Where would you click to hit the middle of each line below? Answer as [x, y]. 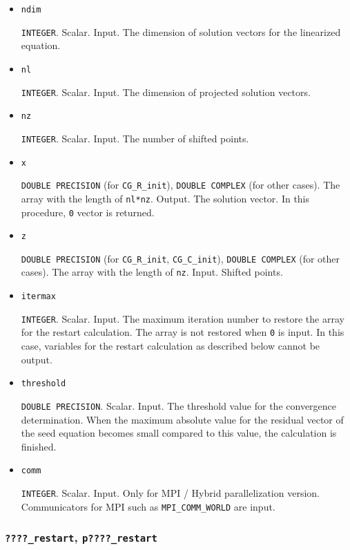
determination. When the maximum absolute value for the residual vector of [182, 419]
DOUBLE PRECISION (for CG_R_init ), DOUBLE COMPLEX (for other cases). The [181, 185]
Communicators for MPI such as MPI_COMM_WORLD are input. [148, 506]
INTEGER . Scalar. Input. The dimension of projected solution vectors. [166, 92]
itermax [38, 297]
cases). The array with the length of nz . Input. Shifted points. [152, 272]
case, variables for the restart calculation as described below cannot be [171, 346]
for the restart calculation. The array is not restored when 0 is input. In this [183, 332]
